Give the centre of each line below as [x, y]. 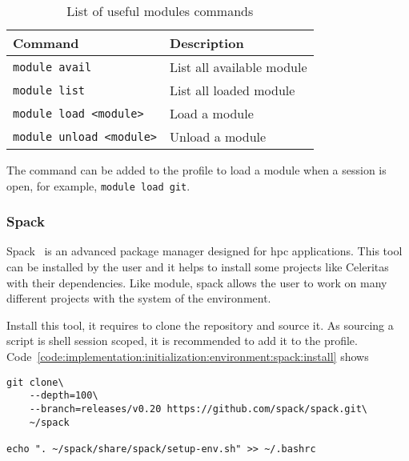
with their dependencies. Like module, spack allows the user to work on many [197, 282]
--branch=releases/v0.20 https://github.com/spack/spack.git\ [198, 409]
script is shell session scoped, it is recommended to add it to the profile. [182, 341]
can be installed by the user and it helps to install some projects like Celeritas [198, 267]
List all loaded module [233, 90]
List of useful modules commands [160, 11]
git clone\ [35, 382]
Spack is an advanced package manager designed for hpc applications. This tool [204, 251]
